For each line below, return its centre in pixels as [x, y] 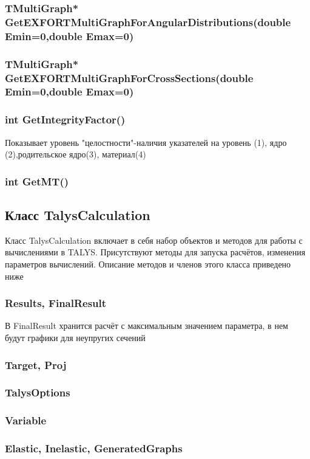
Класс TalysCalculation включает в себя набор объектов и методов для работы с [154, 240]
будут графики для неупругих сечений [75, 338]
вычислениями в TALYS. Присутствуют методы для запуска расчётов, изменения [155, 252]
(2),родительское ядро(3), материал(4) [76, 154]
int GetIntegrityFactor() [65, 119]
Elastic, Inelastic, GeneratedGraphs [94, 448]
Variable [26, 420]
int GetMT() [37, 181]
